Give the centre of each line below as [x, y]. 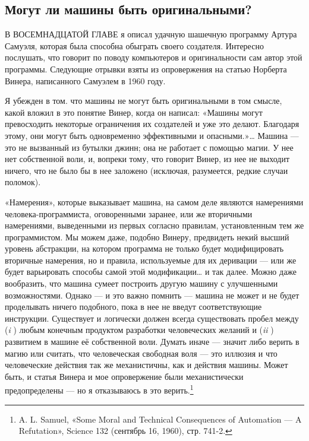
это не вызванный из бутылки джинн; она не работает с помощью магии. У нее [149, 147]
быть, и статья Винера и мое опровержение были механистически [124, 376]
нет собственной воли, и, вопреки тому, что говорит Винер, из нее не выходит [147, 159]
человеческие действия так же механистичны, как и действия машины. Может [146, 365]
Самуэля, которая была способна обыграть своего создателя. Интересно [134, 45]
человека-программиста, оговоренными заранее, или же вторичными [129, 213]
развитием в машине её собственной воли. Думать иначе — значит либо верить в [152, 342]
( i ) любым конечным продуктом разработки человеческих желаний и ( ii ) [139, 330]
